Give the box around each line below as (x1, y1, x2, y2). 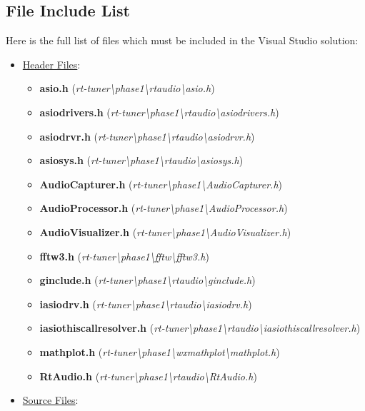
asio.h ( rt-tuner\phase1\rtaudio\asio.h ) (39, 81, 215, 96)
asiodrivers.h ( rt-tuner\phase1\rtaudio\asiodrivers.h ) (39, 104, 279, 119)
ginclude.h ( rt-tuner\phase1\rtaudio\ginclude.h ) (39, 273, 256, 288)
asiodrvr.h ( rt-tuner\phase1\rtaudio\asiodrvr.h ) (39, 128, 255, 143)
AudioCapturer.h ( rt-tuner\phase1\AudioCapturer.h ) (39, 176, 283, 191)
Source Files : (22, 392, 79, 407)
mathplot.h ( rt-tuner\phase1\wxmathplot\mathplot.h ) (39, 344, 280, 359)
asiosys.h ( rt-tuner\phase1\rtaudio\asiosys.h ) (39, 153, 244, 168)
